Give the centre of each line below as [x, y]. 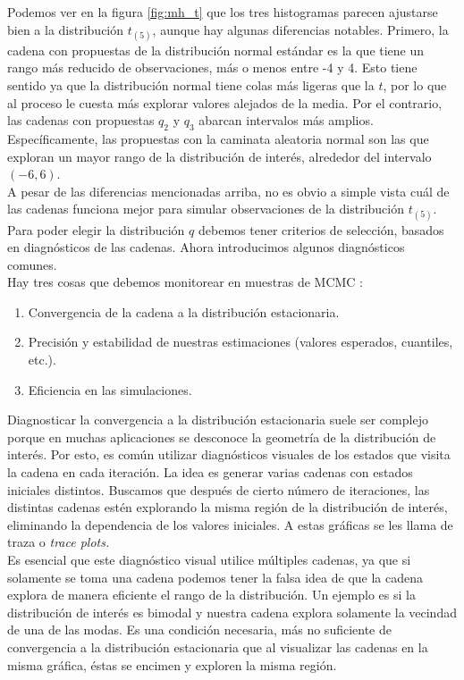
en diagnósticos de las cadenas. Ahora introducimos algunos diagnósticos [206, 247]
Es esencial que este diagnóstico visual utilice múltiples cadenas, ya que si [209, 560]
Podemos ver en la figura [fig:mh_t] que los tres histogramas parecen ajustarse [223, 12]
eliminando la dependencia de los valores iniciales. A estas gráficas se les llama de [230, 524]
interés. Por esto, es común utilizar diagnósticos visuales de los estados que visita [229, 454]
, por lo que [415, 84]
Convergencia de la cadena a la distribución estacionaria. [184, 311]
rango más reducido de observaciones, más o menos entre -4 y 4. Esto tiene [212, 67]
